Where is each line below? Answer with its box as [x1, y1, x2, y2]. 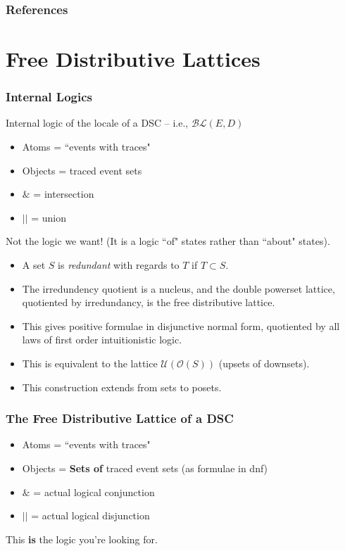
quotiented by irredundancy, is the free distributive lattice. [22, 295, 275, 310]
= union [31, 210, 67, 224]
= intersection [33, 186, 94, 201]
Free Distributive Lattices [6, 44, 261, 73]
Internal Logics [6, 88, 92, 106]
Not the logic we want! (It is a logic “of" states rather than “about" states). [6, 234, 330, 248]
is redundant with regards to [58, 258, 180, 272]
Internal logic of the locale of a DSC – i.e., [6, 115, 189, 130]
